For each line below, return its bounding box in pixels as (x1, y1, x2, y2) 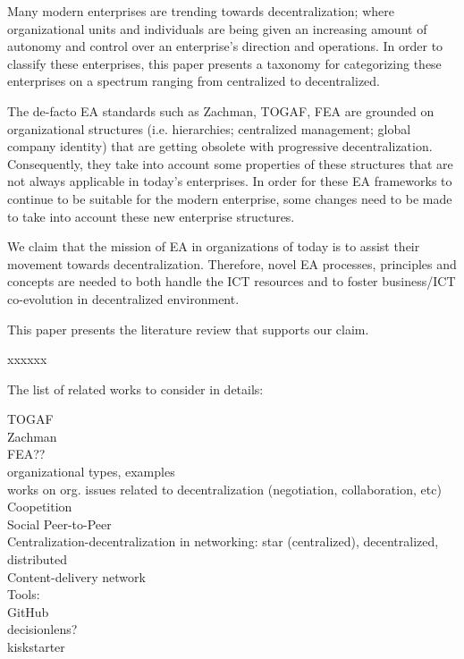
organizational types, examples (7, 462, 175, 481)
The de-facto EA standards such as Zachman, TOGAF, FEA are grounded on (7, 101, 434, 120)
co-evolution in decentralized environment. (7, 289, 240, 308)
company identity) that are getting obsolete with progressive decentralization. (7, 137, 433, 156)
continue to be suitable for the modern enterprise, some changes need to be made (7, 189, 452, 207)
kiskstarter (7, 638, 65, 655)
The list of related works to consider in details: (7, 379, 264, 398)
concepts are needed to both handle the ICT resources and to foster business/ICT (7, 272, 456, 291)
